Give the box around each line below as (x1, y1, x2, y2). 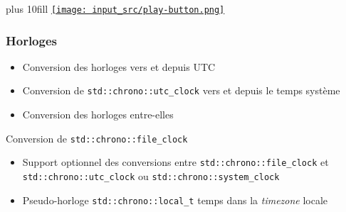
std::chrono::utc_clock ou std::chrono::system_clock (22, 169, 280, 184)
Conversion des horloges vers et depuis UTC (22, 59, 216, 74)
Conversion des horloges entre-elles (22, 107, 174, 122)
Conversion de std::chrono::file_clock (6, 130, 188, 145)
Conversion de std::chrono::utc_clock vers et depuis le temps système (22, 83, 340, 98)
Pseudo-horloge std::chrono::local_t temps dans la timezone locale (22, 192, 328, 207)
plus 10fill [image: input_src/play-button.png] (6, 1, 225, 16)
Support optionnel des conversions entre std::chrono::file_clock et (22, 155, 329, 169)
